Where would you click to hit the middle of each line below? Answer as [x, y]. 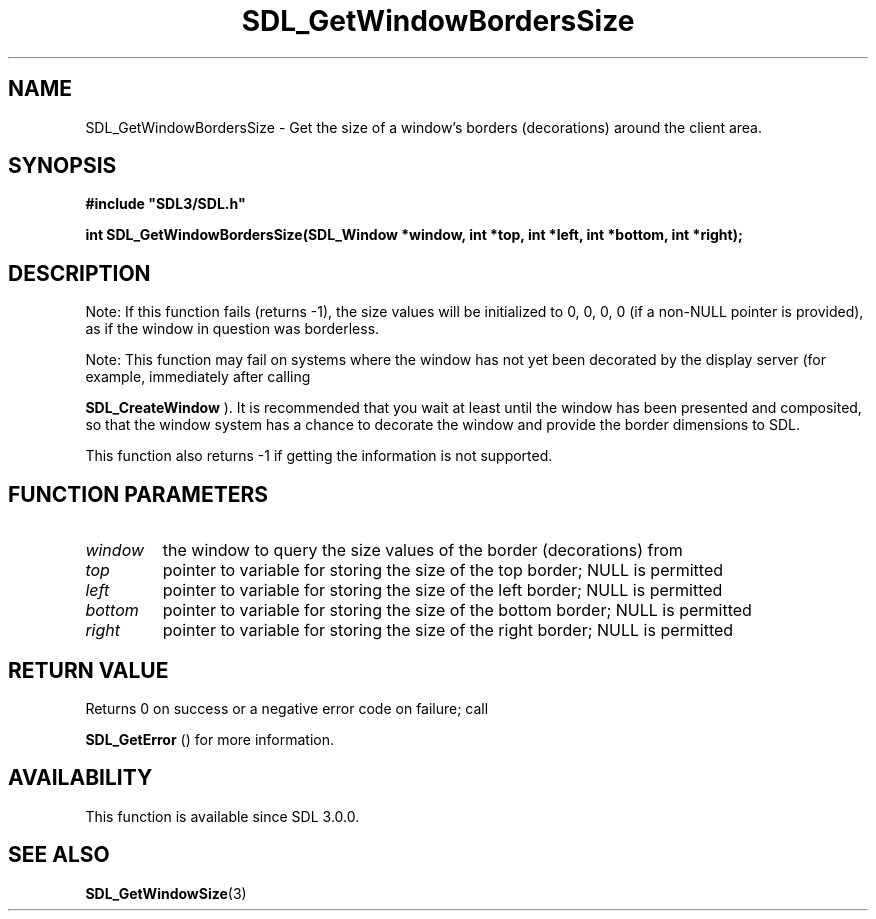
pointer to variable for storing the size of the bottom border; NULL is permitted [457, 610]
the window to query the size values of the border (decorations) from [422, 550]
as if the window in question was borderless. [232, 329]
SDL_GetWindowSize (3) [166, 893]
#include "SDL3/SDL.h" [165, 204]
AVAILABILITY [80, 778]
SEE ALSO [59, 855]
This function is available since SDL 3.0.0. [222, 816]
